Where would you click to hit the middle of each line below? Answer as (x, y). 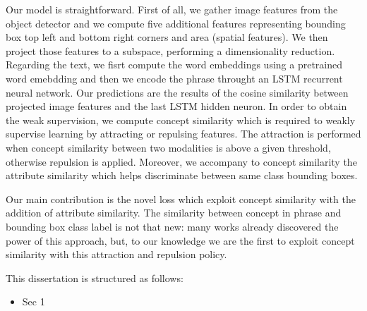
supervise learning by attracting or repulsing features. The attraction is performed (183, 134)
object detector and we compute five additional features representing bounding (176, 23)
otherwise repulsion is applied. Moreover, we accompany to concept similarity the (181, 161)
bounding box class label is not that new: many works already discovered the (172, 226)
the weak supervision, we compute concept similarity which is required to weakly (181, 120)
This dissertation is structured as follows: (95, 278)
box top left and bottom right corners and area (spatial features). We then (167, 37)
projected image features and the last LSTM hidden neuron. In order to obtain (176, 106)
